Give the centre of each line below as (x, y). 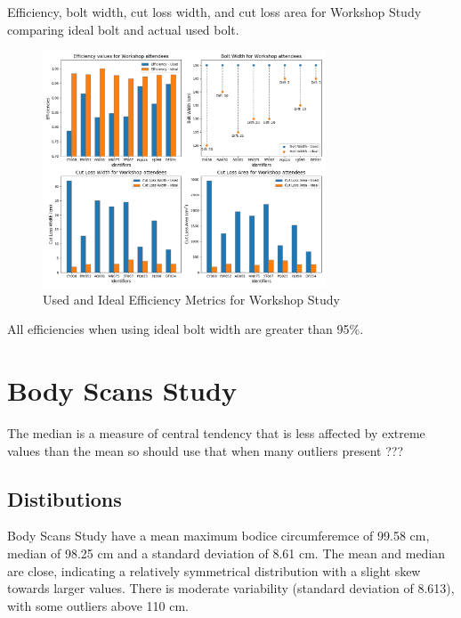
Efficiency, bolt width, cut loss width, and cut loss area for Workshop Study (214, 12)
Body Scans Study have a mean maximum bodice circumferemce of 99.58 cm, (218, 536)
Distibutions (65, 498)
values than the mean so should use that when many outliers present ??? (206, 450)
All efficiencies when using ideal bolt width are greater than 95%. (186, 329)
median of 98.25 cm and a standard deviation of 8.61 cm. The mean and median (226, 553)
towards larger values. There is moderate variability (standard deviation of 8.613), (231, 588)
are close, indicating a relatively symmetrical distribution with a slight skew (214, 570)
